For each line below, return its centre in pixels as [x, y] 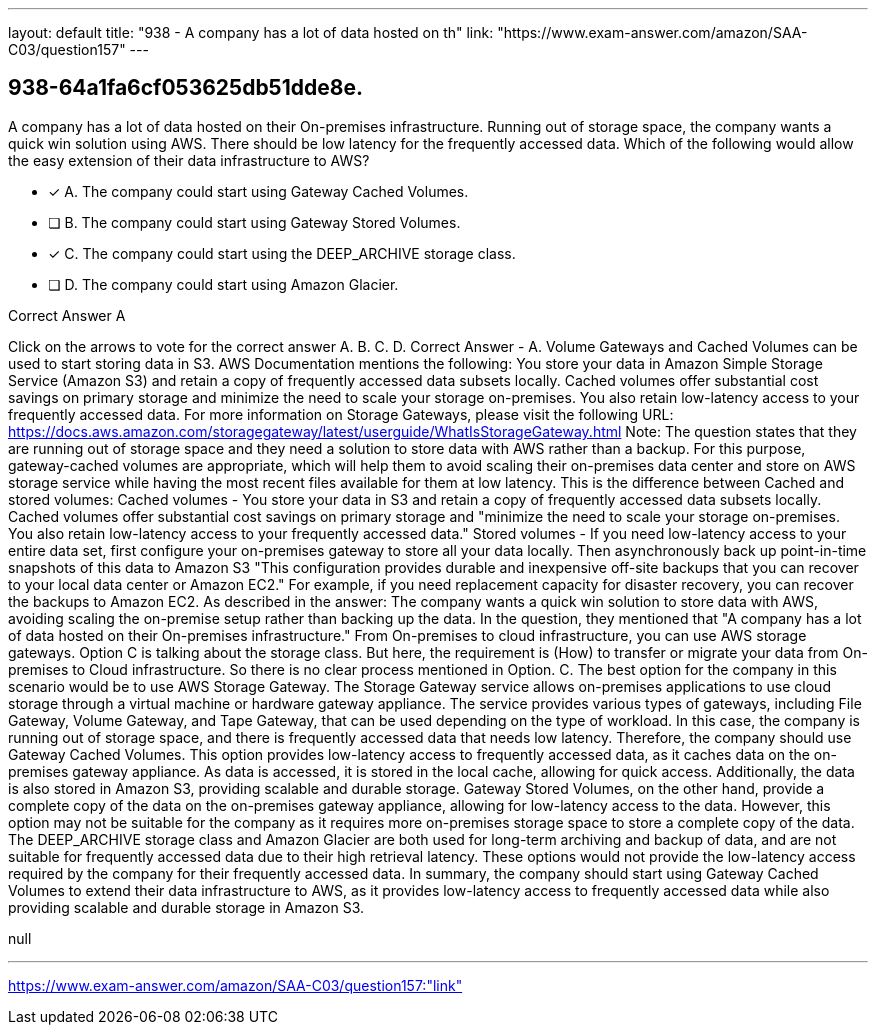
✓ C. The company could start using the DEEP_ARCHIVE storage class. [282, 253]
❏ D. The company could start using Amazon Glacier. [223, 284]
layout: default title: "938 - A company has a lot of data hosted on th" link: [251, 32]
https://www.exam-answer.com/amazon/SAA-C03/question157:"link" [235, 985]
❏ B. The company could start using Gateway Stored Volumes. [254, 222]
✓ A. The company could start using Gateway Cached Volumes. [258, 191]
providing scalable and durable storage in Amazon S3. [186, 907]
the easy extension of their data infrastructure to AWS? [189, 160]
